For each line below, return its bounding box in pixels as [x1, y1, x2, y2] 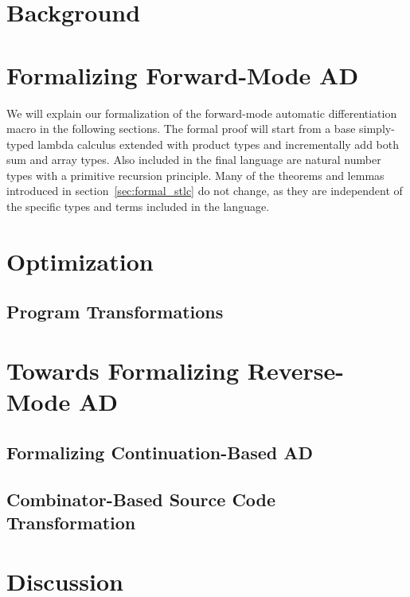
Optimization [6, 244, 154, 277]
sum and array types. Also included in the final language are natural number [6, 151, 381, 168]
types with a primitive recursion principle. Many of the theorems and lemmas [6, 166, 385, 183]
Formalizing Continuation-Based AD [6, 439, 314, 464]
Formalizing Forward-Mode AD [6, 58, 359, 91]
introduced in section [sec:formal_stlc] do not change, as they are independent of [6, 182, 403, 199]
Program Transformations [6, 299, 224, 324]
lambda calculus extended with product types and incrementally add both [37, 135, 400, 152]
